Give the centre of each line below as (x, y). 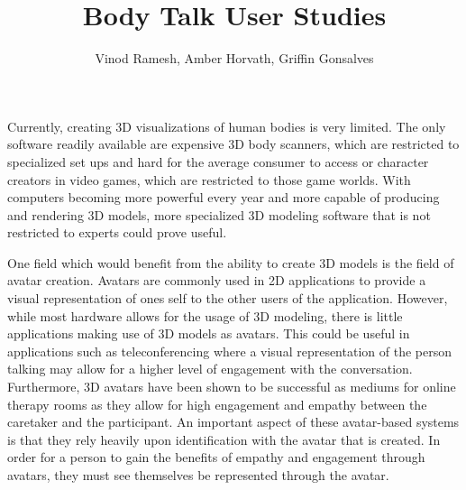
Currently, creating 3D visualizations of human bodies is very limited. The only (227, 126)
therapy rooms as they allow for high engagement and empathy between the (217, 404)
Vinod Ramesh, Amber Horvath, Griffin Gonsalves (234, 58)
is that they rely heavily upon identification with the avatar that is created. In (224, 439)
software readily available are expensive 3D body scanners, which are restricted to (233, 144)
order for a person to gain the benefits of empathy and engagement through (216, 457)
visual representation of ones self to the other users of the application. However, (228, 298)
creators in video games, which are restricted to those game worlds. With (209, 179)
